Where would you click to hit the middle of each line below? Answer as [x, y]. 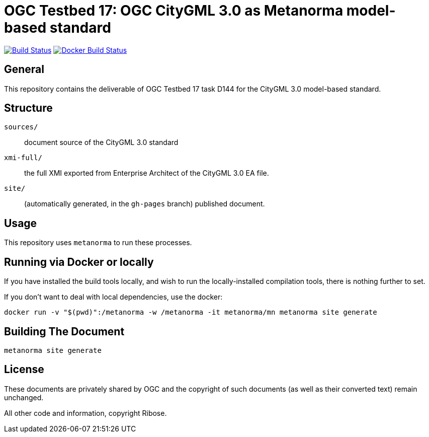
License [24, 370]
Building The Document [64, 331]
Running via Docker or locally [79, 262]
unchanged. [24, 397]
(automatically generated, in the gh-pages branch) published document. [145, 204]
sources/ [21, 127]
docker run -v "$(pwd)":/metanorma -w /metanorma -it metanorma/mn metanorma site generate [191, 312]
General [24, 69]
